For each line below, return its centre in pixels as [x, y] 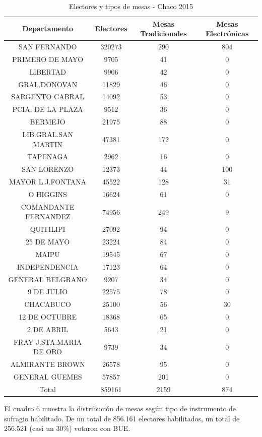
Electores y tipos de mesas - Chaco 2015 [131, 6]
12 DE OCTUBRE [48, 317]
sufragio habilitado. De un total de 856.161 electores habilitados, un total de [122, 418]
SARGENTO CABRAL [48, 97]
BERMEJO [48, 122]
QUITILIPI [48, 229]
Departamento [48, 28]
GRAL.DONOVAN [48, 84]
